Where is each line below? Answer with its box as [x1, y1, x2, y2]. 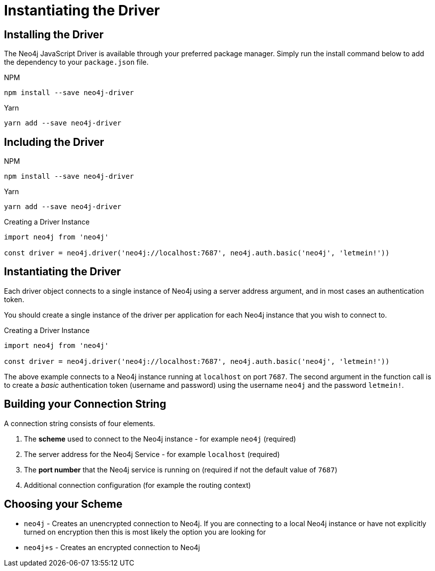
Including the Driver [4, 135, 104, 148]
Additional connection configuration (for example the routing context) [24, 480, 251, 489]
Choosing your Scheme [4, 498, 123, 511]
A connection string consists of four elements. [4, 419, 155, 428]
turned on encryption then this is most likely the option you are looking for [24, 527, 266, 536]
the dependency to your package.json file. [4, 58, 149, 67]
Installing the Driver [4, 28, 104, 41]
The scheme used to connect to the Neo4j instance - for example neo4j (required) [24, 434, 296, 443]
